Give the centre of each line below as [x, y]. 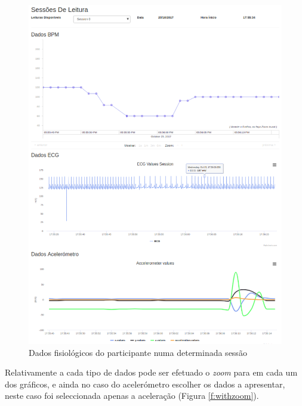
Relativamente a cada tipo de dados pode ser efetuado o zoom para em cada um [151, 372]
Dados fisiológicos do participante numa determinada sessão [138, 352]
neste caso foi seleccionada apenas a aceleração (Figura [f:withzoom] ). [132, 396]
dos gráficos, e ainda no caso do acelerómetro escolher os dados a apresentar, [145, 384]
